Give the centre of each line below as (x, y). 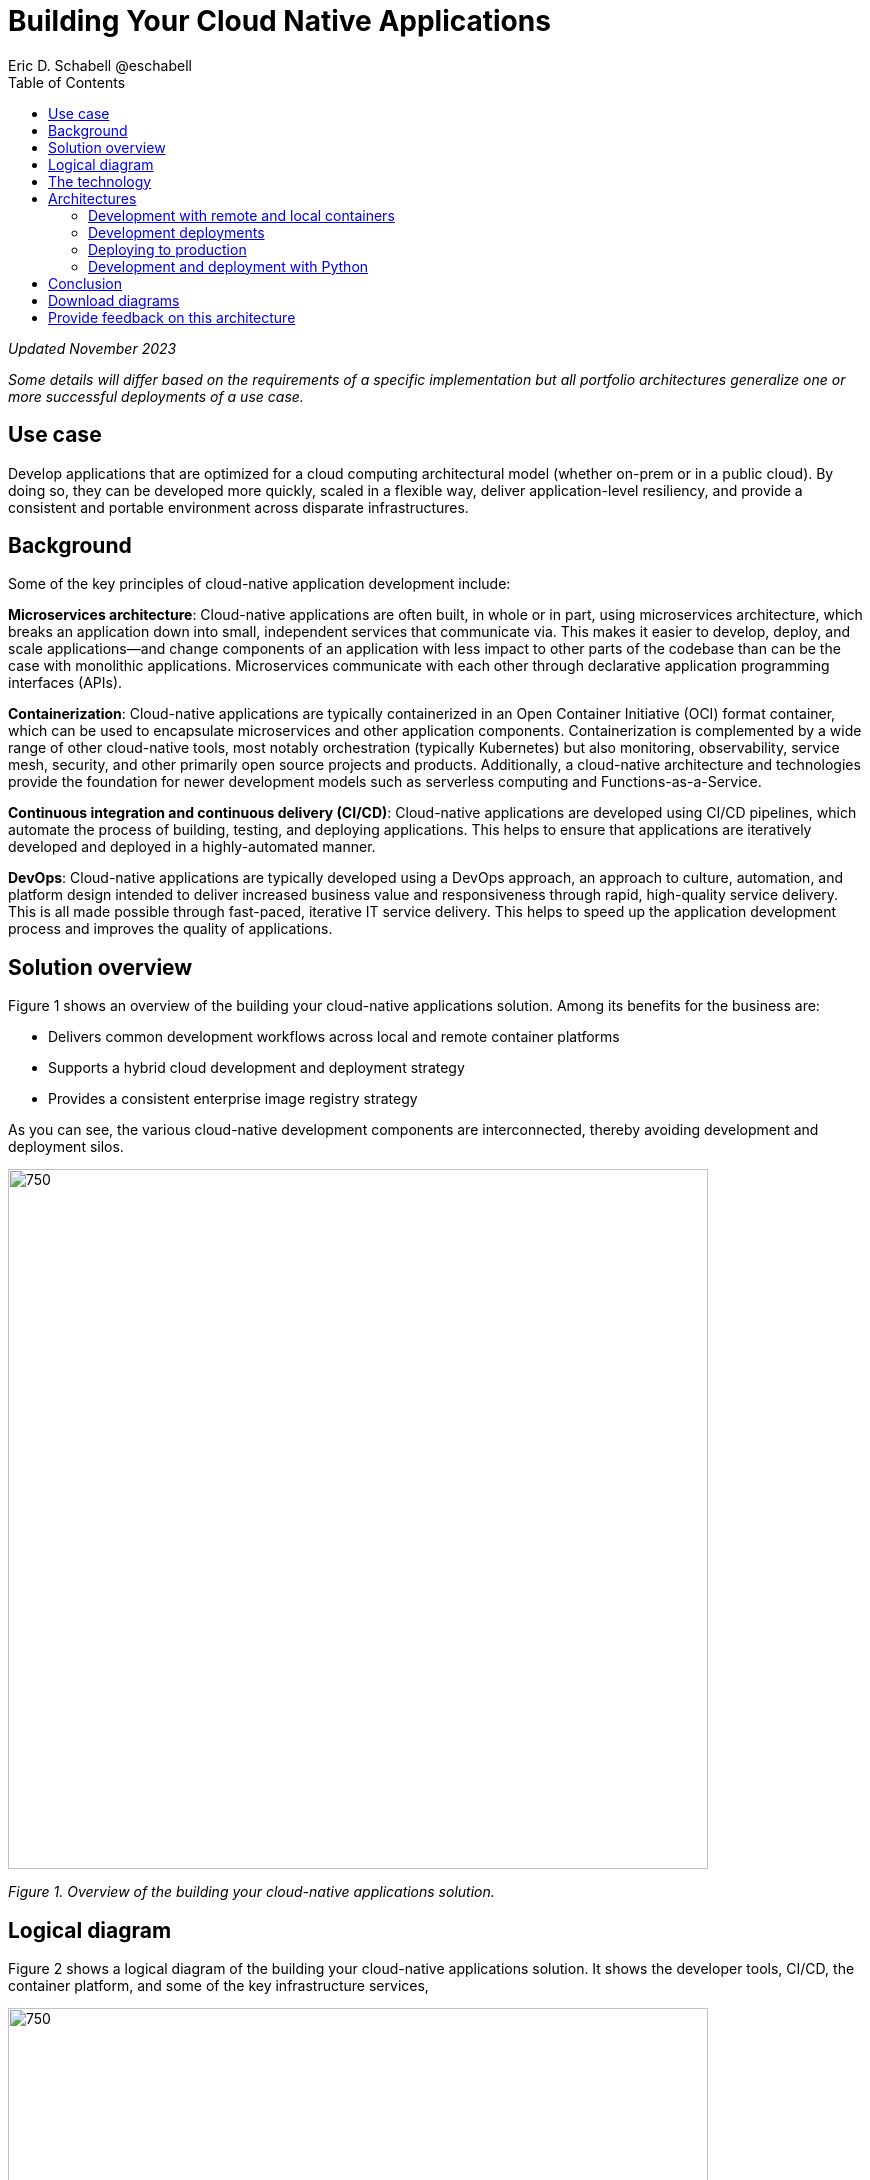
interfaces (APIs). (65, 683)
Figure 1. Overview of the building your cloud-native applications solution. (251, 1892)
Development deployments (176, 232)
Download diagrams (114, 300)
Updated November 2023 (92, 348)
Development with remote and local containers (241, 215)
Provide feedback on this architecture (172, 317)
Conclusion (85, 283)
